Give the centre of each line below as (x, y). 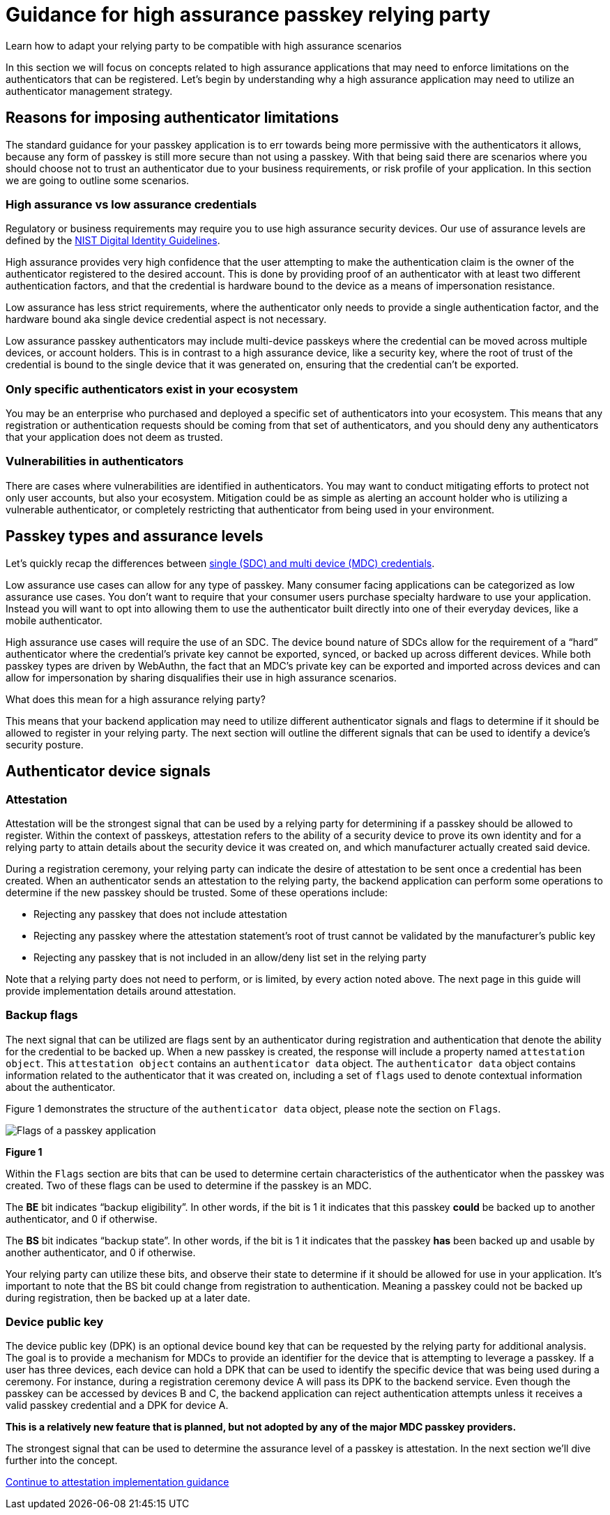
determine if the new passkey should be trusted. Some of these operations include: (197, 892)
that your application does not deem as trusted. (114, 437)
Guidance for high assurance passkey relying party (248, 15)
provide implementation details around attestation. (121, 990)
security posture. (45, 744)
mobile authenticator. (54, 620)
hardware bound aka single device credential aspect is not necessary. (166, 319)
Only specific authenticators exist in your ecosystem (152, 389)
